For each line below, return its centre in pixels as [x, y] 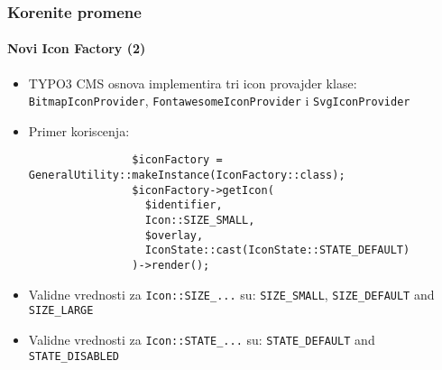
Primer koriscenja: [79, 130]
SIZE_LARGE [61, 311]
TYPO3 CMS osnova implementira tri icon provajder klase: [193, 83]
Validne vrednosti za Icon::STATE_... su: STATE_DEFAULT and [202, 340]
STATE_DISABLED [74, 356]
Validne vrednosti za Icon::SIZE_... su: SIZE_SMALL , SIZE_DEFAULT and [231, 294]
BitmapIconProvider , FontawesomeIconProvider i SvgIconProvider [219, 101]
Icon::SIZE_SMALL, [200, 221]
